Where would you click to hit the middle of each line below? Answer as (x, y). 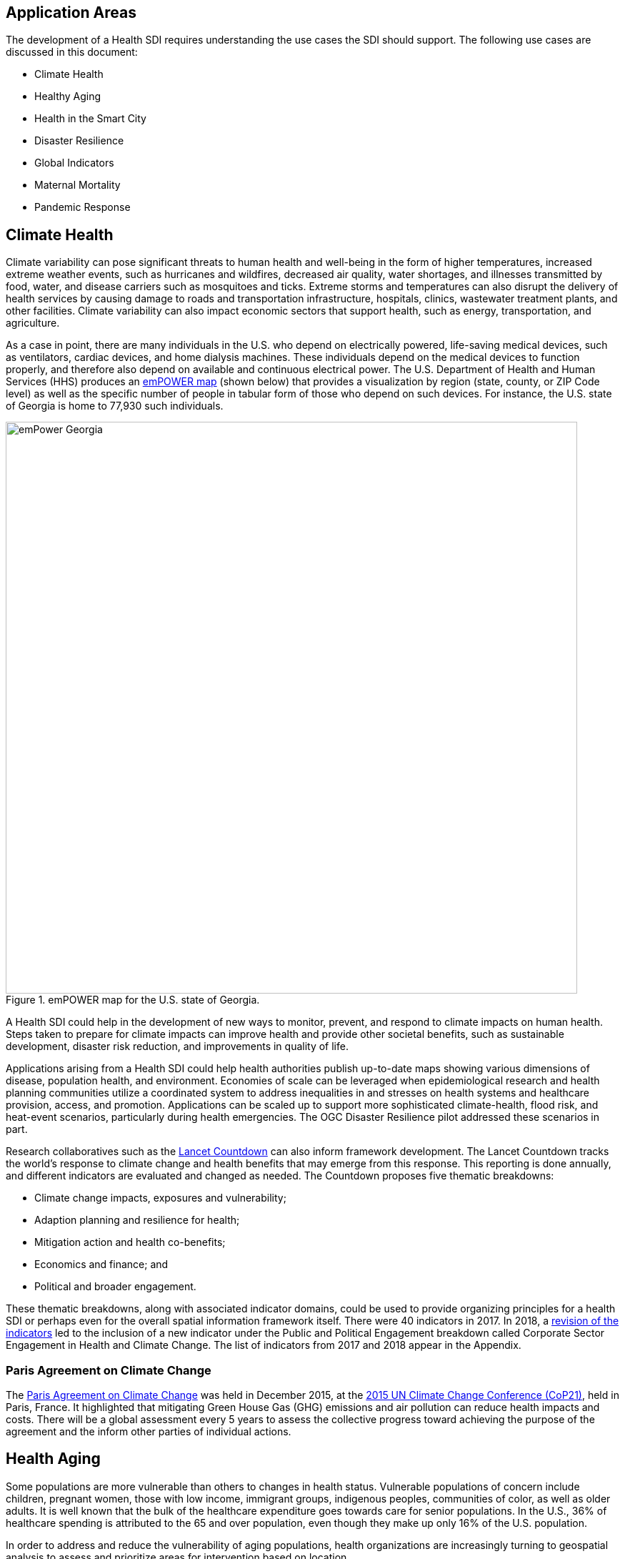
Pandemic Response (82, 207)
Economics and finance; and (101, 1264)
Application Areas (71, 13)
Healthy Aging (68, 96)
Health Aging (53, 1459)
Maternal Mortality (77, 185)
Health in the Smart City (90, 119)
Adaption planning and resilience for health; (137, 1220)
